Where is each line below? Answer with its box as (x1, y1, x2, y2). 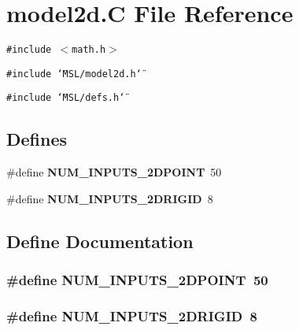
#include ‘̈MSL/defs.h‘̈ (6, 92, 125, 104)
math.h (72, 44, 106, 56)
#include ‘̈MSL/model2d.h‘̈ (6, 68, 142, 80)
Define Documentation (6, 228, 194, 253)
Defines (6, 127, 68, 151)
